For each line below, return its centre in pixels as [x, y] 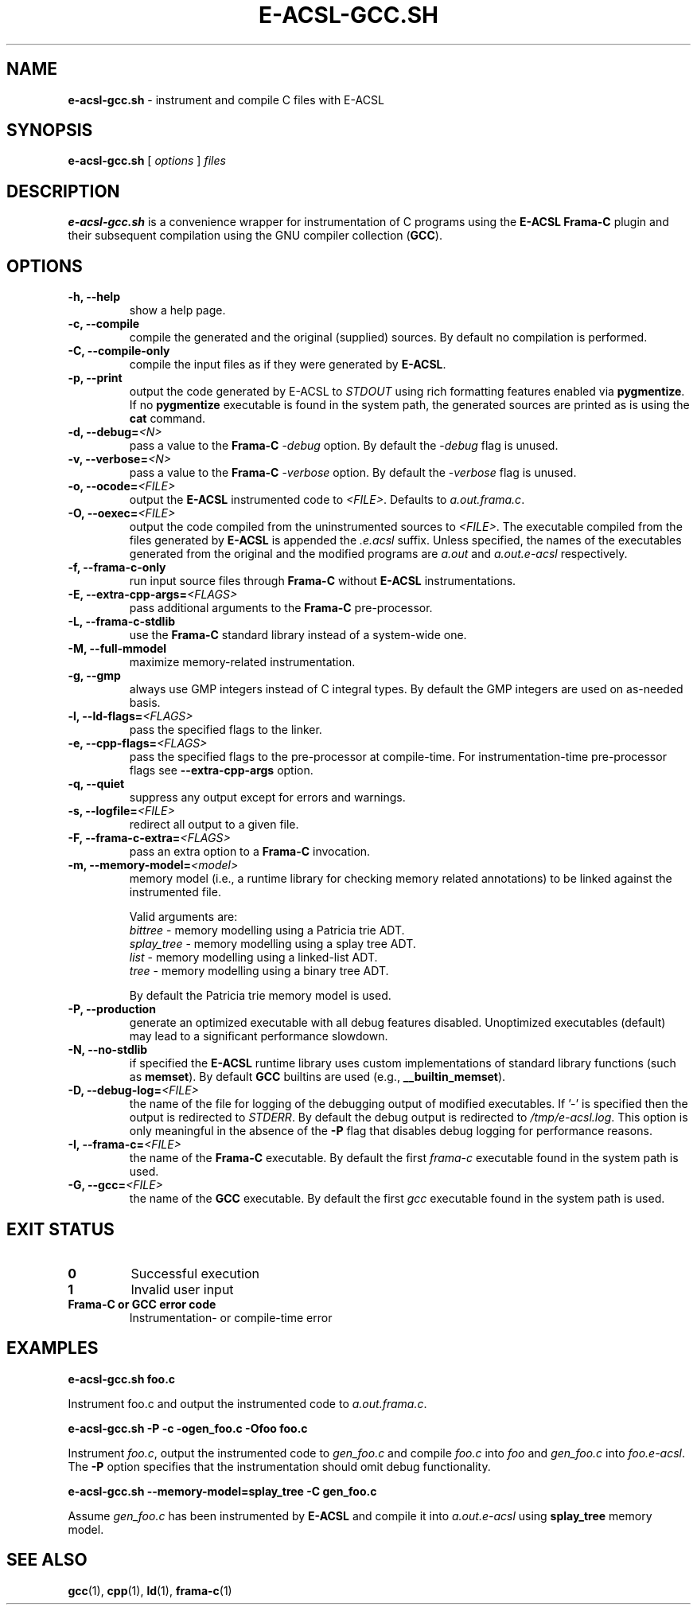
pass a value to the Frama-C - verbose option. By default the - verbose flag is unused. [353, 473]
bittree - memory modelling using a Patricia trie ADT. [267, 930]
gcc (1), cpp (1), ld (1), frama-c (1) [150, 1590]
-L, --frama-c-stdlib [122, 622]
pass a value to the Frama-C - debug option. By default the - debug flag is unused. [344, 446]
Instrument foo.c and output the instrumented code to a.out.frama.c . [247, 1403]
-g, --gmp [94, 676]
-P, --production [112, 1009]
